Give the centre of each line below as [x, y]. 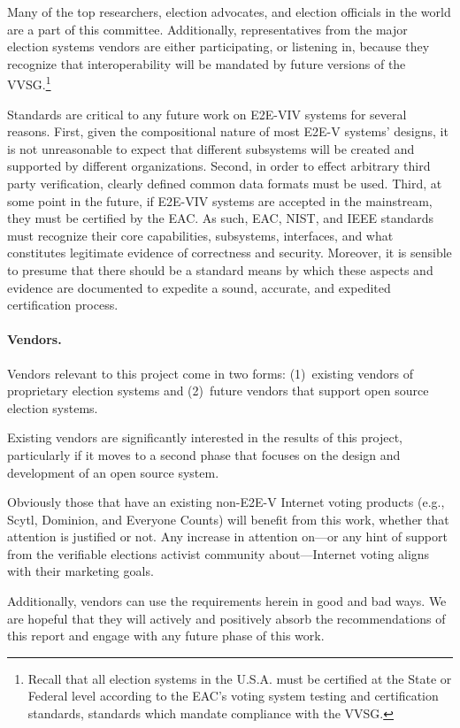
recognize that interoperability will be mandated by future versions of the [207, 63]
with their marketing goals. [80, 571]
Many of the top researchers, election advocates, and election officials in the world [229, 11]
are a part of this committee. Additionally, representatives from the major [207, 29]
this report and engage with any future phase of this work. [166, 636]
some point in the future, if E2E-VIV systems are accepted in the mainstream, [220, 200]
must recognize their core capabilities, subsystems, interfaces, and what [200, 235]
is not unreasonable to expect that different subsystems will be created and [211, 148]
